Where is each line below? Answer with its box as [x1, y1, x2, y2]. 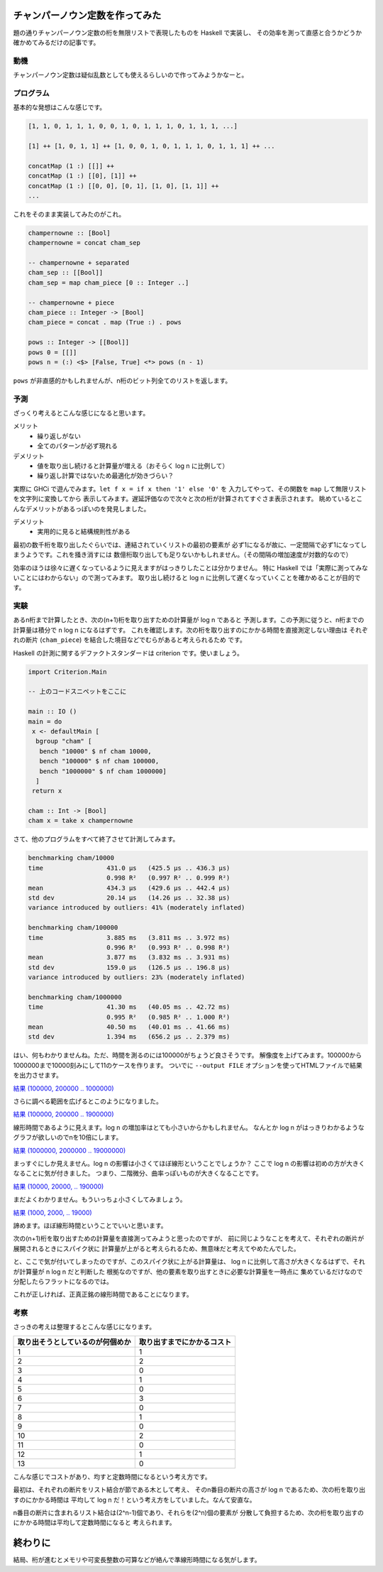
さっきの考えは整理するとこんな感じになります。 [13, 1323, 156, 1331]
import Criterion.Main [28, 667, 107, 676]
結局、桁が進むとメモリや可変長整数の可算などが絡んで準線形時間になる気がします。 [13, 1556, 261, 1564]
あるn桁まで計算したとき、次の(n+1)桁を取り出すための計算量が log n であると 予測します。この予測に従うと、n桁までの [13, 616, 365, 624]
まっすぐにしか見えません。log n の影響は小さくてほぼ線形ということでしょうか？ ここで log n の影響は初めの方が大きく [13, 1159, 365, 1167]
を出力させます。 [13, 1071, 63, 1079]
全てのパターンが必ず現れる [37, 442, 118, 450]
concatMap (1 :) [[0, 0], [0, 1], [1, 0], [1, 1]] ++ [28, 182, 219, 190]
